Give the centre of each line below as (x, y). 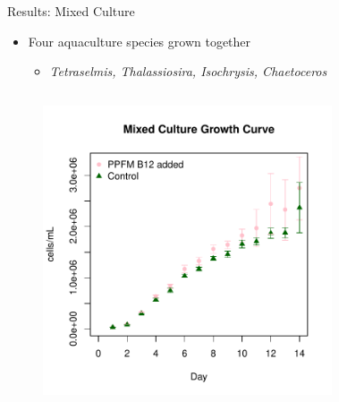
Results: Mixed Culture (71, 11)
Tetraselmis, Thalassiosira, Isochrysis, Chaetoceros (188, 71)
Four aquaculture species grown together (140, 41)
